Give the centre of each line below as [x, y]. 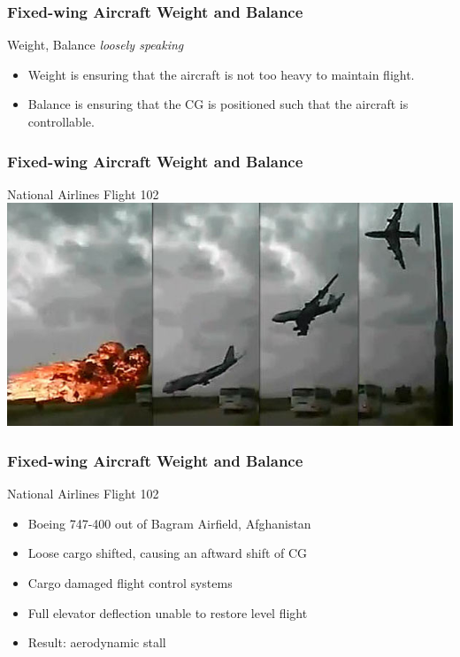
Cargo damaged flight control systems [130, 583]
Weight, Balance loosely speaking [96, 45]
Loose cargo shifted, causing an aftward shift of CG [168, 553]
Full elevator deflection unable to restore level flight [168, 612]
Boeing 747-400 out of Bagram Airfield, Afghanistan [169, 523]
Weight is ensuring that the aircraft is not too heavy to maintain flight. [221, 74]
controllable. [61, 121]
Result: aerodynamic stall [97, 642]
